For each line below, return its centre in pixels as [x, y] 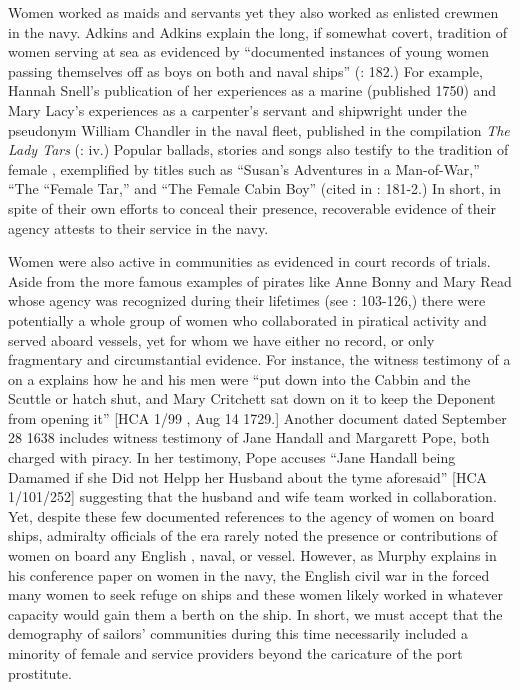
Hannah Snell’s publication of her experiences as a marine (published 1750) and [252, 90]
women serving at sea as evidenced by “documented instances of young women [249, 51]
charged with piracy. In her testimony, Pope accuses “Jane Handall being [232, 457]
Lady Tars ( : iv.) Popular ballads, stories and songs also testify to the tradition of [258, 149]
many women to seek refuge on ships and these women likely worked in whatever [256, 594]
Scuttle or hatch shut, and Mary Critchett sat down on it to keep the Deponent [252, 398]
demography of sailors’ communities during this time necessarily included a [238, 633]
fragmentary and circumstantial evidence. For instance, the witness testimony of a [259, 359]
